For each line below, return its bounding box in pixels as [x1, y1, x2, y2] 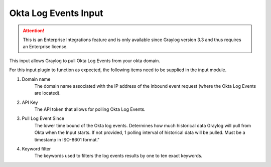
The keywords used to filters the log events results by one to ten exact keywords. [34, 153, 203, 159]
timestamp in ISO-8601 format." [34, 136, 100, 142]
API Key [22, 99, 38, 105]
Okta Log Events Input [9, 8, 103, 19]
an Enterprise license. [23, 44, 68, 50]
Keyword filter [22, 146, 51, 152]
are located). [34, 90, 61, 96]
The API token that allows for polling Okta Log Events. [34, 106, 146, 112]
